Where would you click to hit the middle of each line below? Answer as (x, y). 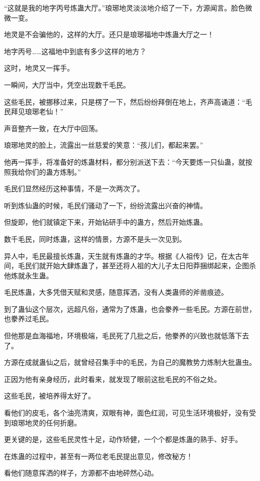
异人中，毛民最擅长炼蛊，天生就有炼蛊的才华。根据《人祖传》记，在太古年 (126, 256)
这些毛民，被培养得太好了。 (49, 396)
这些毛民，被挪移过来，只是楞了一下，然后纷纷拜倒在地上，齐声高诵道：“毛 (128, 101)
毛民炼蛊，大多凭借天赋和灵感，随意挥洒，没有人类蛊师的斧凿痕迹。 (116, 292)
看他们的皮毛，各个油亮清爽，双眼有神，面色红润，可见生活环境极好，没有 (126, 413)
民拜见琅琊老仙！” (34, 111)
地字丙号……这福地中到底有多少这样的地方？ (75, 51)
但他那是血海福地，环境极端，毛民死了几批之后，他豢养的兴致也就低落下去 (126, 336)
